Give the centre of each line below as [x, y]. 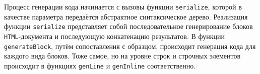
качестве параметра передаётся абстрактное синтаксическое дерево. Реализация [126, 16]
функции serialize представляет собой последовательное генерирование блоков [128, 26]
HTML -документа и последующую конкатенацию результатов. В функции [115, 36]
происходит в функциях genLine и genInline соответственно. [100, 65]
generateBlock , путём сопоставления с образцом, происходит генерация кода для [130, 46]
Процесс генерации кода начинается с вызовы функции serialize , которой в [123, 6]
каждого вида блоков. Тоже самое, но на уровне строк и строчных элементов [122, 56]
